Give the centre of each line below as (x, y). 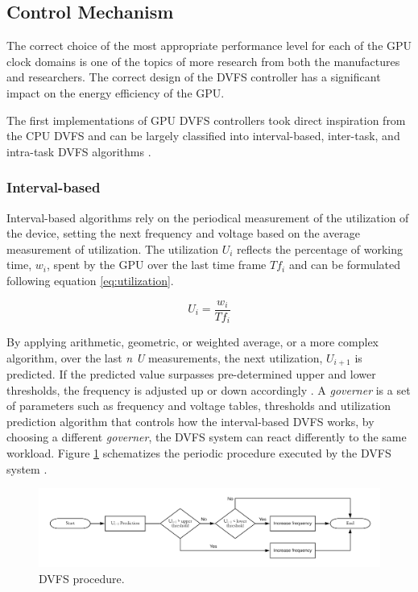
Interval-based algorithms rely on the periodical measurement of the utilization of (208, 217)
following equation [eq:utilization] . (90, 280)
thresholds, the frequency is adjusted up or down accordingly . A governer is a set (209, 389)
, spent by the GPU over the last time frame (156, 265)
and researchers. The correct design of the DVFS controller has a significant (194, 77)
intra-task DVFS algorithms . (79, 151)
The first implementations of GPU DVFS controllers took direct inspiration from (206, 120)
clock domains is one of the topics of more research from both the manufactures (203, 61)
